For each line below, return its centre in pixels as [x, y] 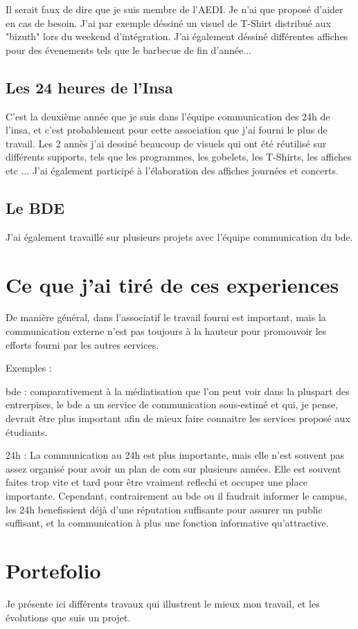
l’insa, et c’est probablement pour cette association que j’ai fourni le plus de [167, 130]
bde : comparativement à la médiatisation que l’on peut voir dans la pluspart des [178, 391]
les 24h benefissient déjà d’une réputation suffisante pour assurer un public [164, 509]
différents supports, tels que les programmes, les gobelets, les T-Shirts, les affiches [179, 157]
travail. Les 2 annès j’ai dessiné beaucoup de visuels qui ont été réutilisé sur [166, 143]
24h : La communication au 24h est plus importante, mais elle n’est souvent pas [175, 455]
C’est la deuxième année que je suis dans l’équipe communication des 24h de [168, 116]
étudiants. [27, 431]
